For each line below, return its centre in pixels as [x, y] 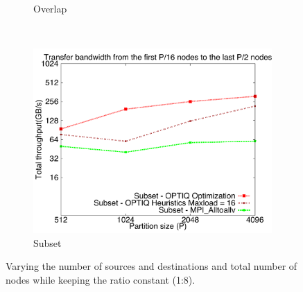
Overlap [50, 8]
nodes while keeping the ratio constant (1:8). [101, 279]
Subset [47, 242]
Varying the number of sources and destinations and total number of [151, 266]
